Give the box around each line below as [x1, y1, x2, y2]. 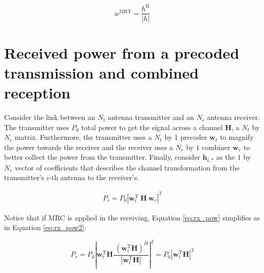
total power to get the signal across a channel [81, 121, 223, 132]
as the [216, 152, 235, 162]
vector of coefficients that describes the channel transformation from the [15, 162, 240, 172]
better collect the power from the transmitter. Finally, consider [4, 152, 200, 162]
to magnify [220, 132, 254, 142]
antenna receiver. [207, 112, 260, 122]
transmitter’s [4, 172, 44, 183]
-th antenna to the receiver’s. [49, 172, 139, 183]
